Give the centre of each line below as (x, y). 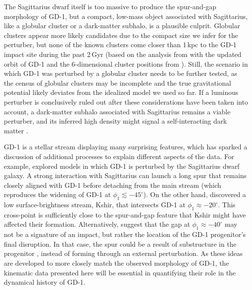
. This (227, 205)
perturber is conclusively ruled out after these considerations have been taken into (126, 101)
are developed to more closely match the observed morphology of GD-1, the (117, 263)
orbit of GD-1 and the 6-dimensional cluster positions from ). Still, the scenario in (126, 63)
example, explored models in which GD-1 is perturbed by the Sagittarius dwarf (122, 166)
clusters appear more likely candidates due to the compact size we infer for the (121, 35)
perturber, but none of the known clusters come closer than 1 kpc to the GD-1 (120, 45)
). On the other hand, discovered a (195, 194)
